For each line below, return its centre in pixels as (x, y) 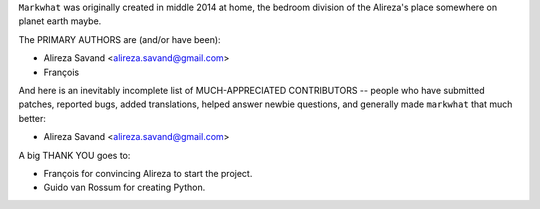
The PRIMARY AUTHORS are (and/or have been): (119, 39)
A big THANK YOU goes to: (74, 155)
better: (32, 118)
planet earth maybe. (60, 21)
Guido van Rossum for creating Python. (124, 187)
